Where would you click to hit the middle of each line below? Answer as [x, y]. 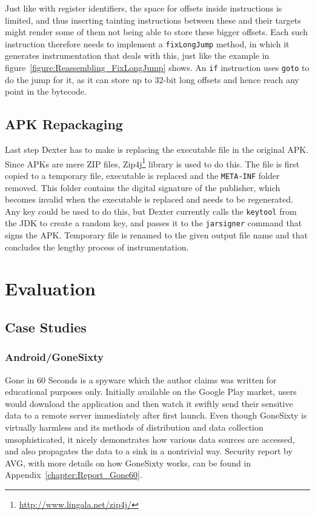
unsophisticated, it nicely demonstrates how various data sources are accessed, [150, 439]
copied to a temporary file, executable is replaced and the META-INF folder [142, 175]
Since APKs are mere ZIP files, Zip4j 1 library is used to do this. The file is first [152, 163]
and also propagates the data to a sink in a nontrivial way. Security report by [149, 451]
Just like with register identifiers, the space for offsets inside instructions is [144, 8]
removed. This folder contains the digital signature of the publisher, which [143, 187]
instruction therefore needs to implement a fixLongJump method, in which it [147, 43]
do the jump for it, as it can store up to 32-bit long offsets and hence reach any [152, 79]
